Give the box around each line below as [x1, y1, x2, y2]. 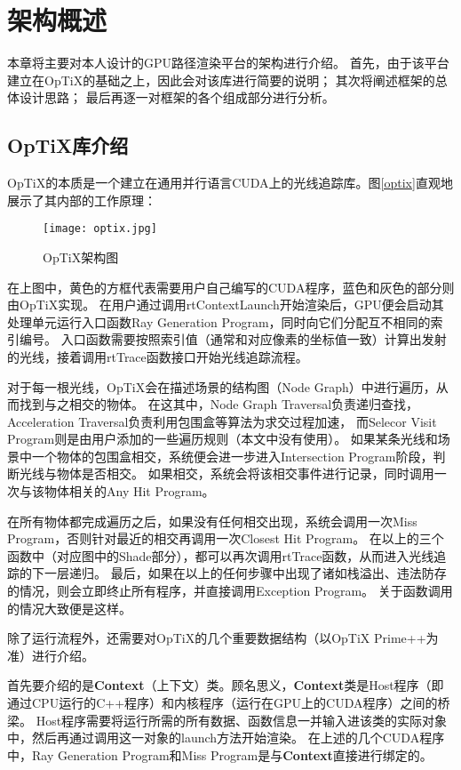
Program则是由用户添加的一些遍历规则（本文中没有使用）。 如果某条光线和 [7, 429, 438, 448]
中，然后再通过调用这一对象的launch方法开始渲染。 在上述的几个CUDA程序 [7, 728, 445, 747]
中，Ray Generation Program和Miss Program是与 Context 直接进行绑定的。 [7, 745, 433, 764]
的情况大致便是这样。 [7, 598, 131, 617]
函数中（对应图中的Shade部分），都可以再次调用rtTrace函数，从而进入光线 [7, 546, 434, 565]
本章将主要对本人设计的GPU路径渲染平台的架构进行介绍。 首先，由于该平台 [7, 53, 449, 72]
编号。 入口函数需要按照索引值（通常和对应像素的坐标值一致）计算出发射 [19, 330, 447, 349]
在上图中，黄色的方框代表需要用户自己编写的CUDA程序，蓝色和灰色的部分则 [7, 277, 455, 296]
